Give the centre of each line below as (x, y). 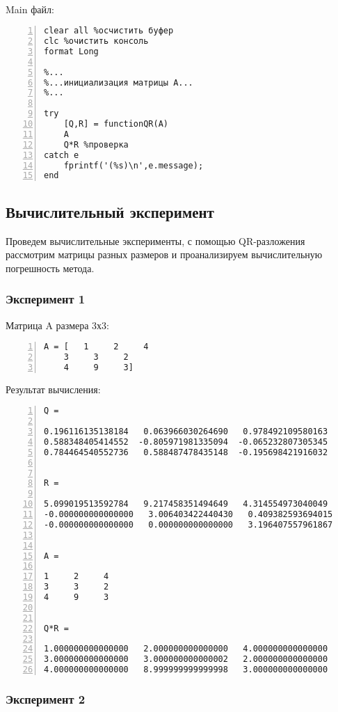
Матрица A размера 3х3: (57, 325)
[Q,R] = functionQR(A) (116, 124)
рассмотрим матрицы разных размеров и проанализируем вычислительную (164, 254)
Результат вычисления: (53, 389)
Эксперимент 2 (46, 699)
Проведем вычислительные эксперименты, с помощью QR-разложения (155, 240)
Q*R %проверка (96, 144)
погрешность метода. (50, 268)
